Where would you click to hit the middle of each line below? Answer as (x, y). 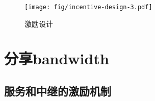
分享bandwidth (57, 58)
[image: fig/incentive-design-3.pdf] (88, 7)
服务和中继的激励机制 (58, 91)
